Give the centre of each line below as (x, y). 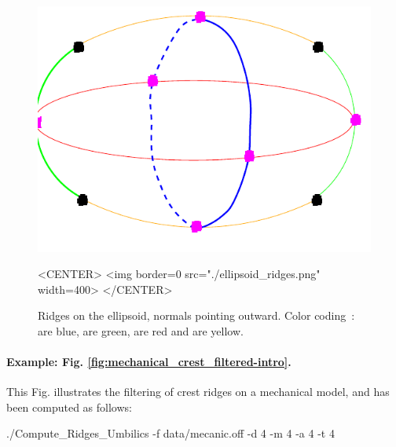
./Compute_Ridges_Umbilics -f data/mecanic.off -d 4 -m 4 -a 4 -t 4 (170, 433)
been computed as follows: (69, 407)
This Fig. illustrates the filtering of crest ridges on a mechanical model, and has (198, 392)
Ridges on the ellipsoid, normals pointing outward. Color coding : (196, 315)
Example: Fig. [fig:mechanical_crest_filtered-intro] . (149, 362)
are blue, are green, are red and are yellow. (141, 330)
